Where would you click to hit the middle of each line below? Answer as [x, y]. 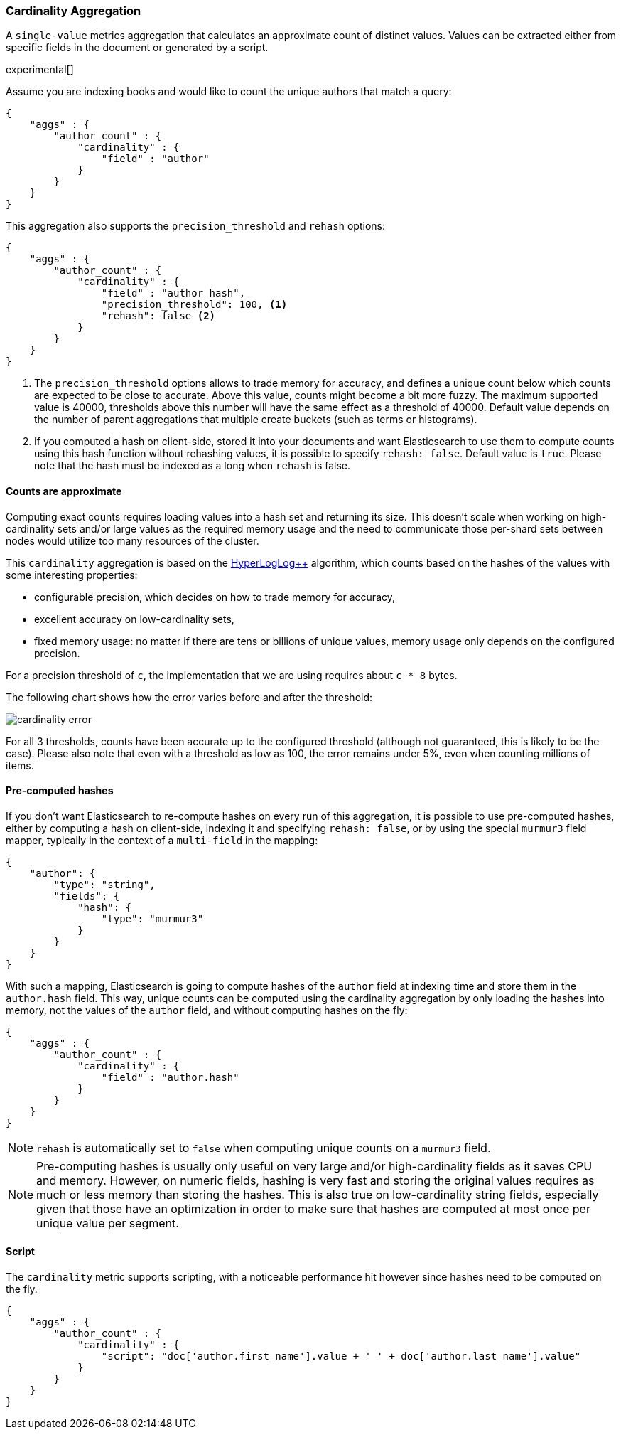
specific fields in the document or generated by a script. [137, 48]
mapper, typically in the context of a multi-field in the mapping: [162, 840]
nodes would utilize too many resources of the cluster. [133, 540]
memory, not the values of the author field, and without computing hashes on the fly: [207, 1010]
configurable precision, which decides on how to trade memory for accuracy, [215, 597]
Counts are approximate [64, 491]
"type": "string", [104, 884]
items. [20, 765]
